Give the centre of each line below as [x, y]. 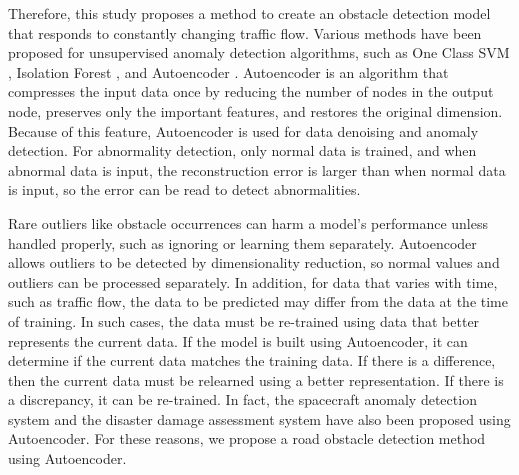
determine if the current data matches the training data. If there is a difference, [252, 360]
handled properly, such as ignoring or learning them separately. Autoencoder [242, 242]
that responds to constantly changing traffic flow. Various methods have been [245, 32]
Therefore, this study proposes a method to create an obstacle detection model [249, 13]
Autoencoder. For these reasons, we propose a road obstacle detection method [247, 438]
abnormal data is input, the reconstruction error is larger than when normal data [257, 169]
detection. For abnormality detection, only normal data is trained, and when [242, 150]
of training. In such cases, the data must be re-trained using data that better [244, 320]
